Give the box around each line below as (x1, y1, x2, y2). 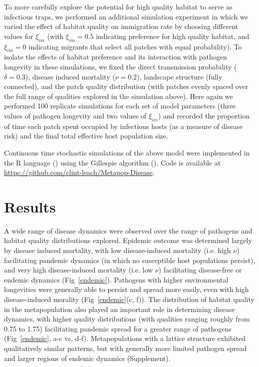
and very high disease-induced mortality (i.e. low (4, 264, 153, 275)
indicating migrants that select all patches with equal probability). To (28, 41, 242, 51)
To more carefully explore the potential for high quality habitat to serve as (4, 1, 233, 11)
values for (4, 30, 33, 41)
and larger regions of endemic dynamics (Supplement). (4, 352, 171, 363)
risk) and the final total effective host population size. (4, 130, 168, 141)
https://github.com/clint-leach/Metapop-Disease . (4, 167, 155, 177)
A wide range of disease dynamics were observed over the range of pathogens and (4, 225, 253, 235)
